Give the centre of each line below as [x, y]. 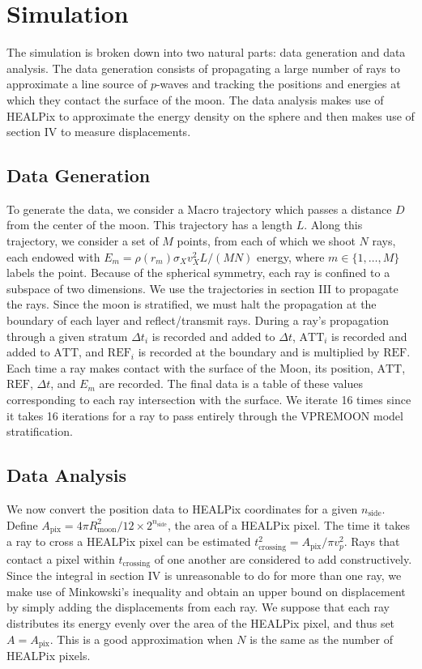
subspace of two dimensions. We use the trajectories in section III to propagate [202, 288]
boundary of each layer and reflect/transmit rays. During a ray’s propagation [198, 320]
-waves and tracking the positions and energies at [278, 84]
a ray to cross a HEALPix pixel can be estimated [129, 541]
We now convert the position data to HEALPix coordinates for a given [182, 509]
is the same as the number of [321, 639]
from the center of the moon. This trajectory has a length [150, 225]
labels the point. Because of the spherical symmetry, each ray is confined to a [198, 273]
